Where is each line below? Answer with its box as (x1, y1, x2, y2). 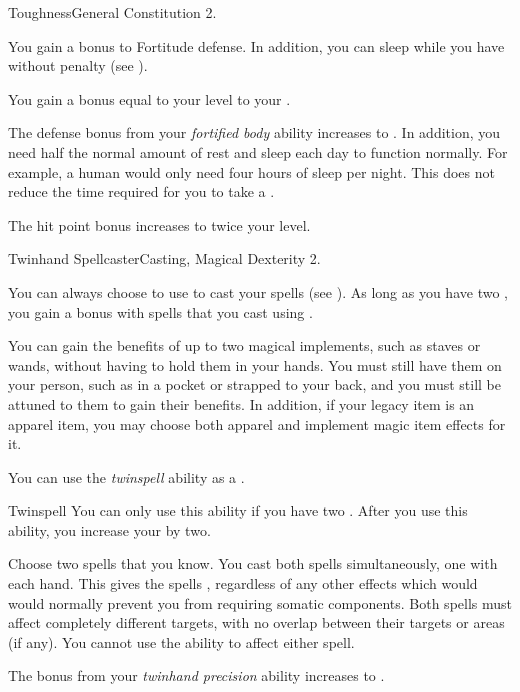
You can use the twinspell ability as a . (8, 466, 245, 487)
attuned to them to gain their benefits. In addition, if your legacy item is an (8, 393, 475, 414)
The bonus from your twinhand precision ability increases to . (8, 665, 385, 686)
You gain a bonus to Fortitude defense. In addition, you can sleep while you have (8, 35, 505, 56)
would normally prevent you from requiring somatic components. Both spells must (8, 592, 512, 613)
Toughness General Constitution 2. (8, 2, 217, 22)
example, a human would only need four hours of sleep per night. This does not (8, 161, 495, 182)
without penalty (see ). (8, 55, 148, 76)
